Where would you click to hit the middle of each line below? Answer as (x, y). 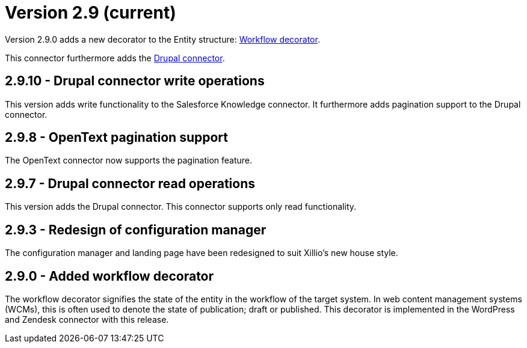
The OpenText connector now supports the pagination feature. (129, 160)
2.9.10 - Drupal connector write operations (135, 81)
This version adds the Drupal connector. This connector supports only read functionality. (181, 207)
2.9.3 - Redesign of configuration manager (136, 230)
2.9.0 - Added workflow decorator (109, 276)
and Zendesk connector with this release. (87, 319)
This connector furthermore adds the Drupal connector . (115, 58)
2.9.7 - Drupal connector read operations (130, 183)
